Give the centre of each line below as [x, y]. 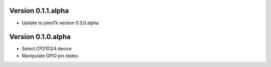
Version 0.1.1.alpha [39, 11]
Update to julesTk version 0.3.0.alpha [60, 23]
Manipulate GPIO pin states [50, 56]
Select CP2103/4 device [47, 49]
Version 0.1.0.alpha [40, 37]
